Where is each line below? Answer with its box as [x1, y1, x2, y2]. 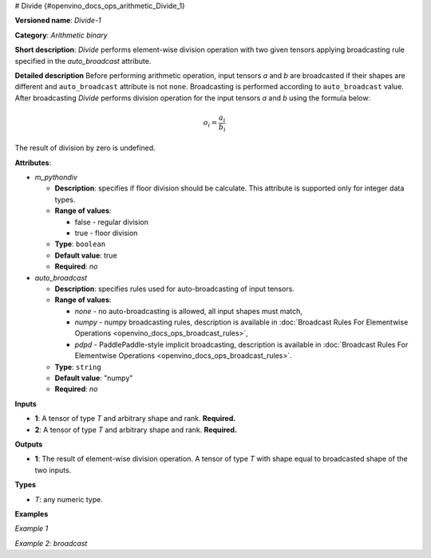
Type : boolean [54, 239, 106, 249]
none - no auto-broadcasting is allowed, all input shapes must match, [74, 306, 303, 316]
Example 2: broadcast [14, 538, 88, 548]
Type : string [54, 362, 101, 371]
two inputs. [34, 465, 72, 474]
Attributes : [14, 158, 52, 167]
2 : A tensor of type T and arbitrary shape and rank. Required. [34, 425, 237, 434]
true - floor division [74, 228, 138, 238]
